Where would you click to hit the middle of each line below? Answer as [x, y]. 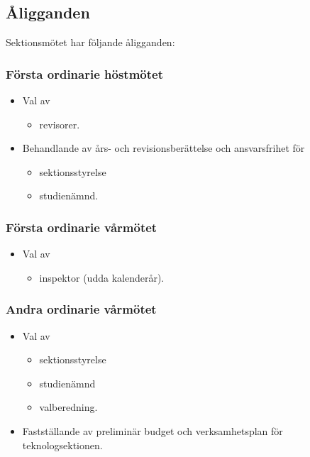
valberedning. [68, 407]
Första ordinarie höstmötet [84, 73]
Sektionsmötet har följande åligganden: [90, 42]
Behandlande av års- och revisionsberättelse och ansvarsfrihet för [164, 148]
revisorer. [60, 124]
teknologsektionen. [62, 445]
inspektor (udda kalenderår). [102, 277]
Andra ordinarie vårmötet [81, 309]
